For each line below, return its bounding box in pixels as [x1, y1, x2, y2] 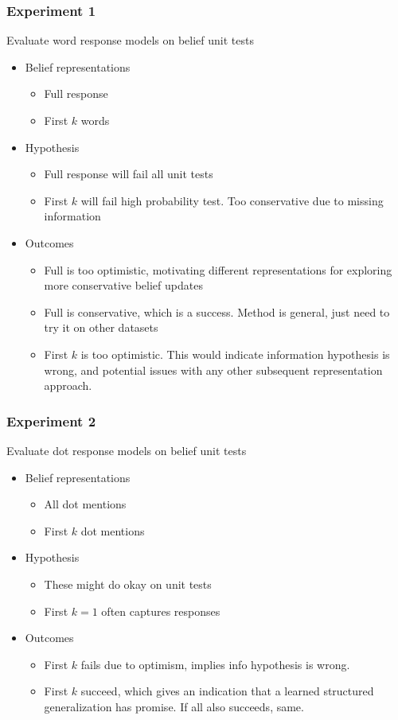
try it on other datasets [44, 319, 158, 336]
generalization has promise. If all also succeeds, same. [44, 698, 304, 714]
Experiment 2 [6, 411, 96, 430]
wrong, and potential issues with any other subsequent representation [44, 361, 383, 378]
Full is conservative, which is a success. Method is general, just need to [44, 303, 390, 320]
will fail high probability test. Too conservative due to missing [80, 192, 384, 208]
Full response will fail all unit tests [44, 165, 213, 182]
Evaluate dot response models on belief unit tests [6, 442, 247, 458]
